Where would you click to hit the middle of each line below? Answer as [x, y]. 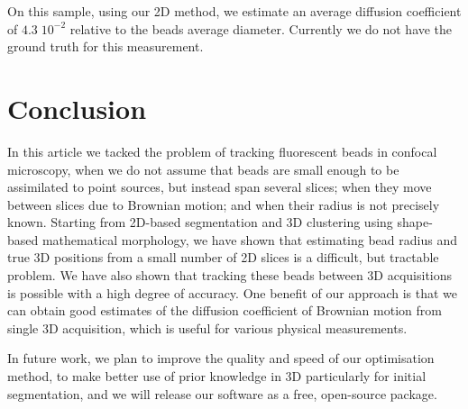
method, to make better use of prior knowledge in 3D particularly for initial [217, 376]
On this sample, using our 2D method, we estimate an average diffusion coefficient [234, 11]
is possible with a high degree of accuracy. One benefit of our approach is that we [233, 292]
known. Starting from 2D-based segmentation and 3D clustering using [200, 222]
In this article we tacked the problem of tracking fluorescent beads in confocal [222, 151]
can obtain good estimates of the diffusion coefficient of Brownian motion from [225, 310]
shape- [415, 222]
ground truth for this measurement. [106, 46]
